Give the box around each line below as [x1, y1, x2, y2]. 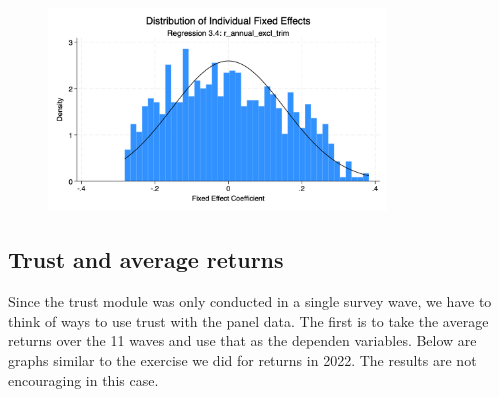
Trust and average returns [8, 244, 284, 275]
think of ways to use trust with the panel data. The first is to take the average [8, 310, 489, 331]
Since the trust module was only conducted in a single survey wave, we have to [8, 291, 492, 312]
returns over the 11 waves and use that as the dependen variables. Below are [8, 330, 477, 351]
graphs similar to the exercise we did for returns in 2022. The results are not [8, 349, 477, 370]
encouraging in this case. [8, 369, 159, 390]
